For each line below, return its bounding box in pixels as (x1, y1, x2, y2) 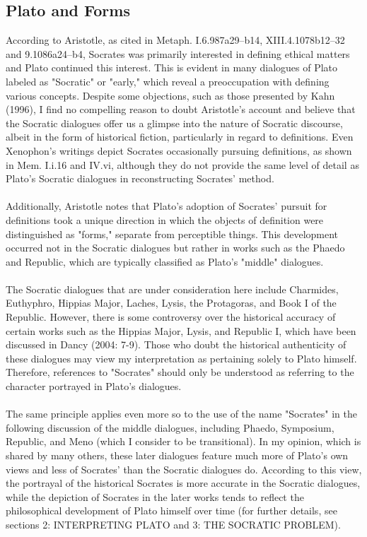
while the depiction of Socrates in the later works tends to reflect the (6, 489, 304, 504)
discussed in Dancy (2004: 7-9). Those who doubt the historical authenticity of (6, 337, 346, 352)
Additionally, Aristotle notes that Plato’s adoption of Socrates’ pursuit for (6, 199, 327, 213)
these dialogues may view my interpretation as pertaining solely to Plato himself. (6, 350, 357, 365)
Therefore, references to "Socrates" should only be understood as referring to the (6, 365, 354, 379)
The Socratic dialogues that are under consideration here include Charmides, (6, 281, 339, 296)
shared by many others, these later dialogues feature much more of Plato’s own (6, 448, 349, 463)
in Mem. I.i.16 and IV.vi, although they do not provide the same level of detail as (6, 157, 359, 172)
